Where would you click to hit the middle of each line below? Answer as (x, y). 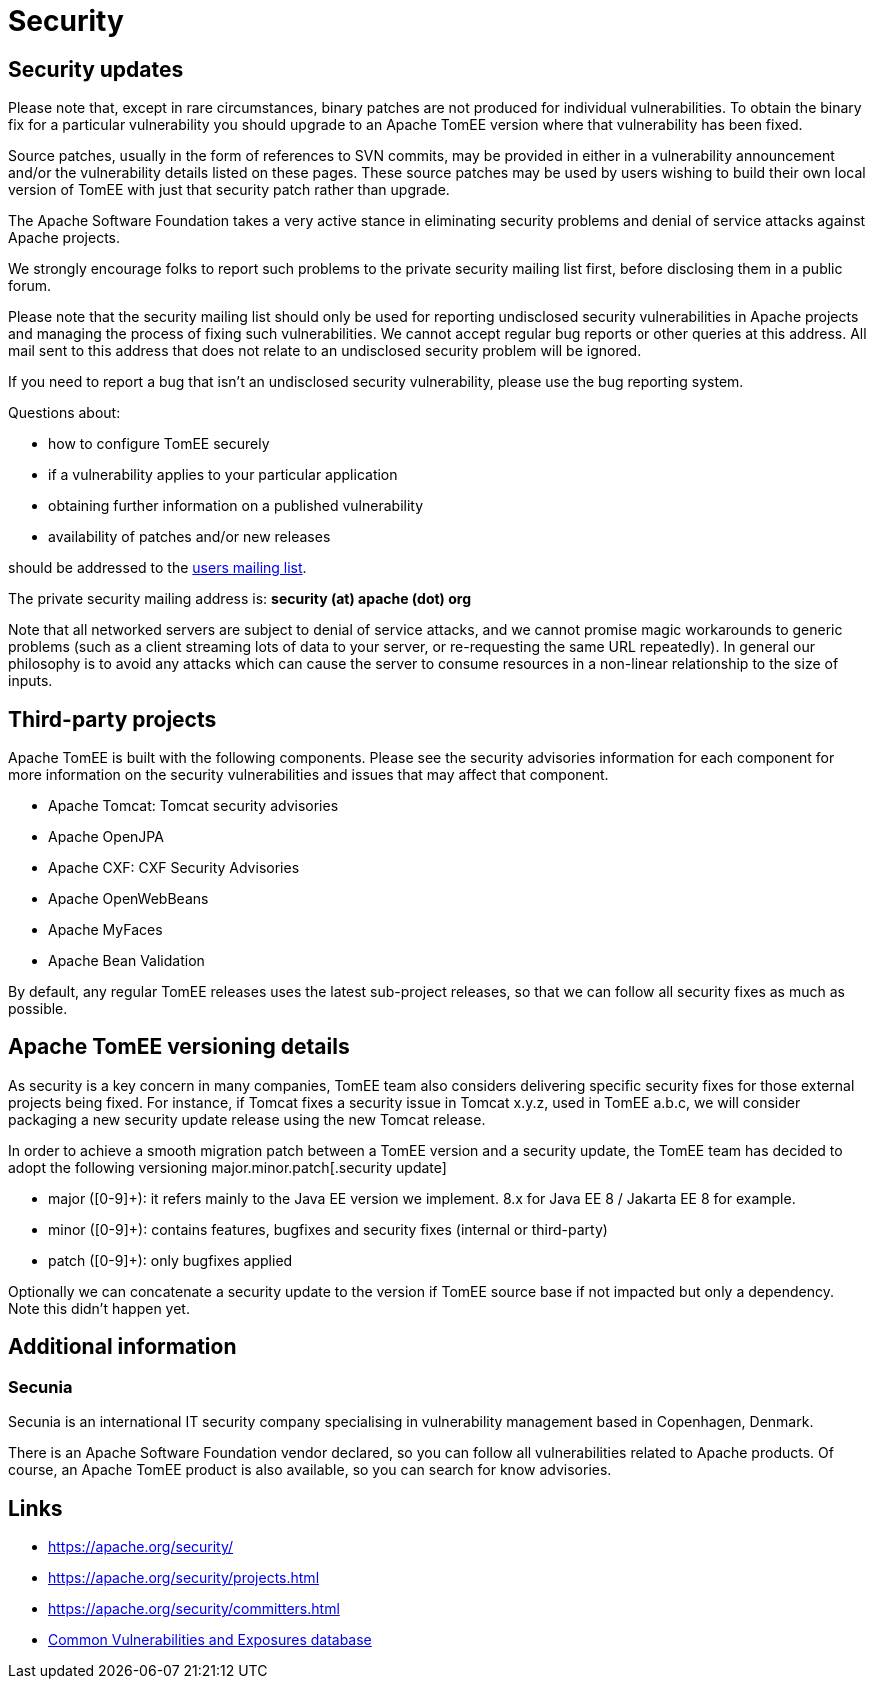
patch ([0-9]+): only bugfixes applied (170, 1260)
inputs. (30, 681)
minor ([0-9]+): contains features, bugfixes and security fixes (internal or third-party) (328, 1229)
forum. (30, 286)
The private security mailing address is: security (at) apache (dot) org (239, 599)
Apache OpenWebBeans (128, 899)
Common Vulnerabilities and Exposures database (210, 1639)
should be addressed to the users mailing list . (157, 568)
